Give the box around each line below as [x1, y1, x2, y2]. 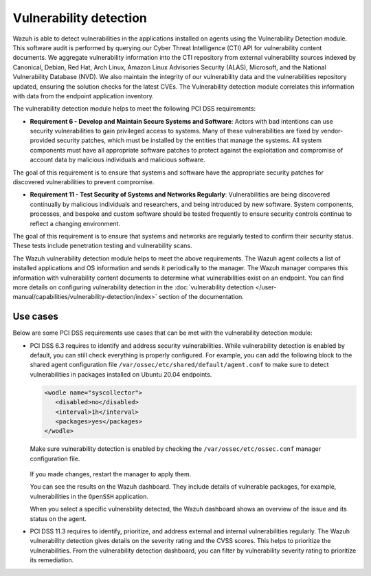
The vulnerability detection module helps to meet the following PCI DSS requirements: [12, 104, 256, 113]
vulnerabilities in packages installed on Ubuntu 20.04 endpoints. [30, 370, 212, 378]
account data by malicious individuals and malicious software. [30, 155, 205, 164]
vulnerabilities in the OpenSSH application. [30, 492, 149, 500]
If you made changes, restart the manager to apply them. [30, 470, 192, 478]
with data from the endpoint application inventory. [12, 91, 154, 100]
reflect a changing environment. [30, 219, 120, 228]
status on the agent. [30, 514, 87, 522]
